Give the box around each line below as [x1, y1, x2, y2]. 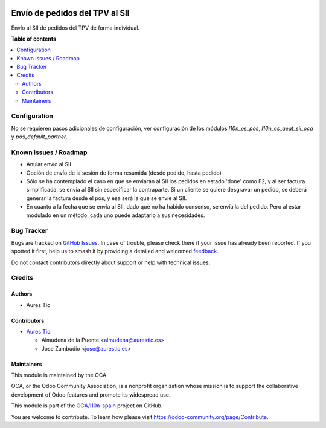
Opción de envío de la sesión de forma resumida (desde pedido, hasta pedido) [26, 169, 222, 177]
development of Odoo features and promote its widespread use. [11, 391, 171, 398]
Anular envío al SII [26, 161, 72, 168]
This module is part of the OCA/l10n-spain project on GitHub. [11, 402, 163, 409]
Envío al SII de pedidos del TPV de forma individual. [11, 24, 140, 31]
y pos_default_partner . [11, 133, 68, 140]
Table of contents [11, 35, 57, 42]
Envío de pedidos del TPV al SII [11, 8, 130, 18]
